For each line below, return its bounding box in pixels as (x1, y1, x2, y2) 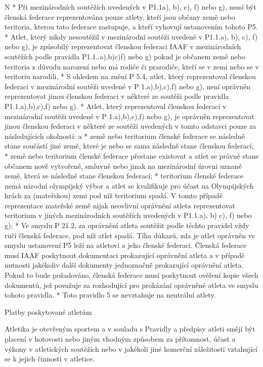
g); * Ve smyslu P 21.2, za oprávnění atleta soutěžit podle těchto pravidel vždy (5, 220, 249, 231)
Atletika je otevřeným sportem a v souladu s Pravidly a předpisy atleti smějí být (5, 323, 255, 334)
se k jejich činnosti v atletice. (5, 353, 95, 364)
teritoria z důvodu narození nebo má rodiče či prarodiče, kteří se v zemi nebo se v (5, 61, 259, 71)
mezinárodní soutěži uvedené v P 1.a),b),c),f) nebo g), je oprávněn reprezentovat (5, 111, 254, 121)
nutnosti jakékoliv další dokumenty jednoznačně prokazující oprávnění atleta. (5, 260, 244, 270)
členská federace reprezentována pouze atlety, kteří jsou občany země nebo (5, 11, 235, 22)
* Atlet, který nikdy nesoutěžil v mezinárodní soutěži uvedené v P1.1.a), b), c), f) (5, 31, 258, 42)
